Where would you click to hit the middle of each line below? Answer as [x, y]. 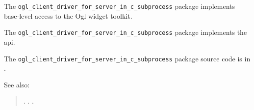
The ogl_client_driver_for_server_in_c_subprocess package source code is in [127, 58]
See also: [17, 84]
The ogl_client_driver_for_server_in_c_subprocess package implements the [126, 32]
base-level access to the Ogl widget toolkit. [68, 15]
